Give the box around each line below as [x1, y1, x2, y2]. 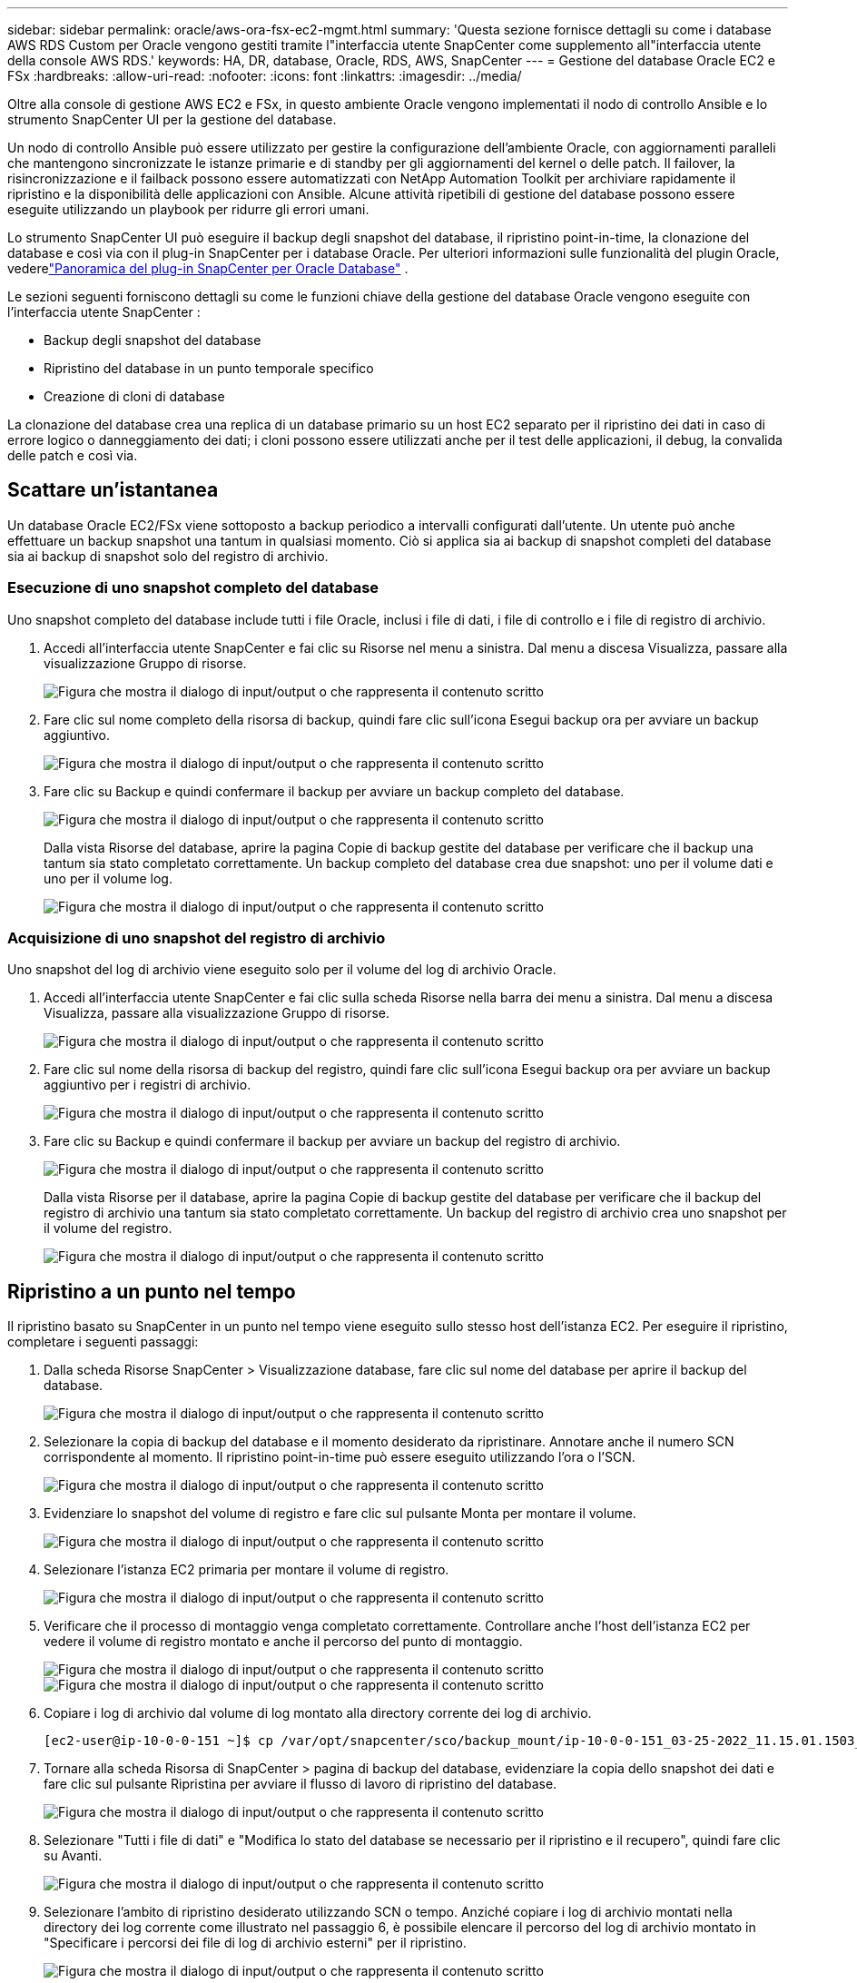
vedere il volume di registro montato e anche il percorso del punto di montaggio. [44, 1633, 523, 1650]
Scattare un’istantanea [7, 478, 219, 502]
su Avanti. [44, 1848, 103, 1864]
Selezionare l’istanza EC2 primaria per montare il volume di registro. [44, 1562, 449, 1578]
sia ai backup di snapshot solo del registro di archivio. [7, 548, 329, 564]
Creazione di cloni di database [44, 389, 225, 404]
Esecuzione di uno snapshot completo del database [7, 578, 379, 597]
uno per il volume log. [44, 870, 172, 886]
